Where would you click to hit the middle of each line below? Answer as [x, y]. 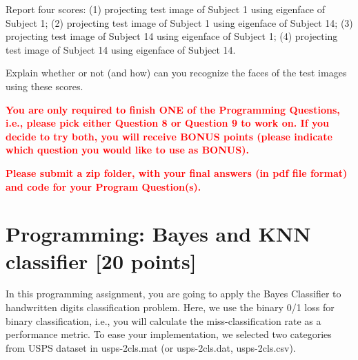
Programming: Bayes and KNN [158, 234]
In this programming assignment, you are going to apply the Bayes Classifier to [173, 294]
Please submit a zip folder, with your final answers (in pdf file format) [177, 172]
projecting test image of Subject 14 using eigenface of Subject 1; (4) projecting [172, 36]
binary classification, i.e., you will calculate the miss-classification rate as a [163, 320]
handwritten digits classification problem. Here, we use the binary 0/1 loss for [170, 307]
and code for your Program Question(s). [103, 186]
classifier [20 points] [101, 261]
